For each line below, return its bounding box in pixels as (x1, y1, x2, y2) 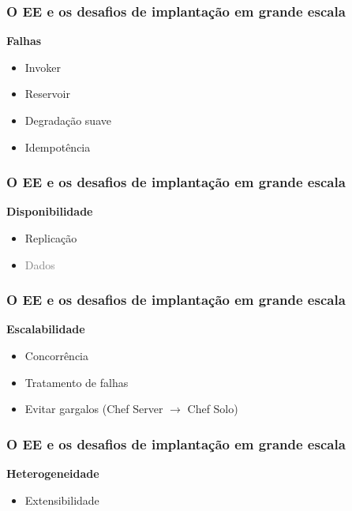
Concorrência (24, 348, 88, 363)
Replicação (24, 230, 77, 246)
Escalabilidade (6, 321, 85, 337)
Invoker (24, 58, 61, 75)
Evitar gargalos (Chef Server (24, 400, 163, 417)
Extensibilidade (24, 491, 99, 508)
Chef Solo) (187, 400, 238, 417)
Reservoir (24, 85, 70, 102)
